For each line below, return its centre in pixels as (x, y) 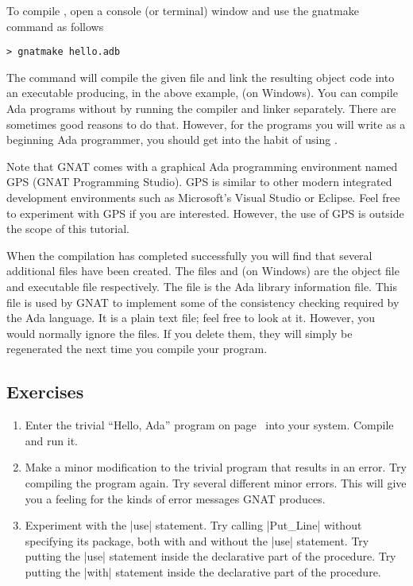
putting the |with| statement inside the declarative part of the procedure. (203, 571)
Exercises (45, 392)
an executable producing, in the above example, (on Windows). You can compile (202, 93)
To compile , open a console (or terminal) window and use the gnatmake (183, 10)
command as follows (55, 26)
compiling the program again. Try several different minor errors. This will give (216, 482)
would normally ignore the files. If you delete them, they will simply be (179, 333)
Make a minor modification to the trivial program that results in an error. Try (216, 467)
